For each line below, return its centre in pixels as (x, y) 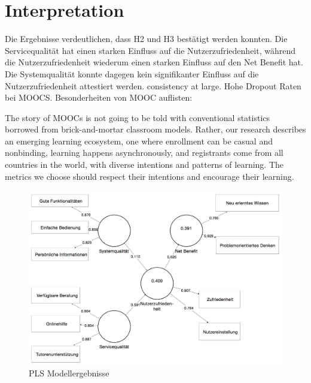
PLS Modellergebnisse (69, 373)
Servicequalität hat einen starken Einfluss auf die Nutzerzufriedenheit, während (150, 50)
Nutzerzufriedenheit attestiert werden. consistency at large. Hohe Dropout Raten (153, 85)
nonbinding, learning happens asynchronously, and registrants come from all (144, 153)
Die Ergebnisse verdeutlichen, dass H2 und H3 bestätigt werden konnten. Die (146, 39)
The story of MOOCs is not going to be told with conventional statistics (138, 117)
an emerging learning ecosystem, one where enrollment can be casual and (139, 141)
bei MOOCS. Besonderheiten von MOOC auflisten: (99, 97)
